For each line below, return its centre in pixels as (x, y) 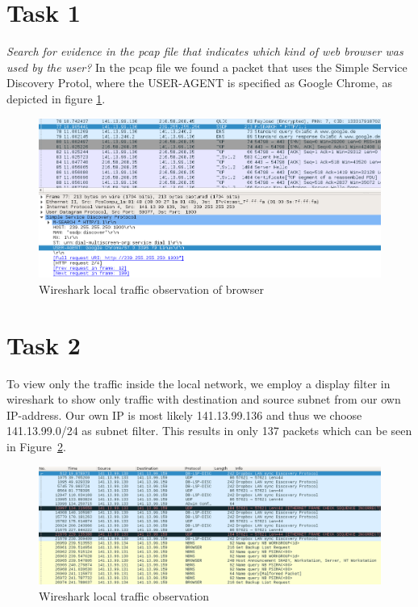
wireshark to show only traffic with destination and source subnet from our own (204, 399)
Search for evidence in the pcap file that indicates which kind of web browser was (205, 51)
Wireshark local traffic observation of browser (151, 289)
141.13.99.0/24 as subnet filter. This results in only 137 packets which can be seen (209, 431)
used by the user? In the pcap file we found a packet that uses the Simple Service (207, 67)
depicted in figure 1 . (56, 98)
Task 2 (44, 344)
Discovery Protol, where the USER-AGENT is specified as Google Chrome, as (200, 83)
